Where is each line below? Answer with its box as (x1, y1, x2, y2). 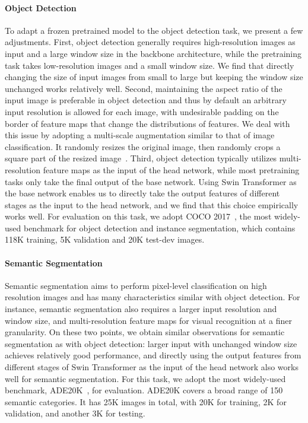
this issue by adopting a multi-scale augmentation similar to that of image (5, 129, 275, 141)
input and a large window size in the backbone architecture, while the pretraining (5, 47, 302, 59)
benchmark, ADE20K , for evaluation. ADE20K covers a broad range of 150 (5, 384, 283, 396)
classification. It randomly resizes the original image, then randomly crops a (5, 140, 281, 152)
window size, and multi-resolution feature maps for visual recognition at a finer (5, 314, 292, 326)
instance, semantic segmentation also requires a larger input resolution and (5, 303, 277, 315)
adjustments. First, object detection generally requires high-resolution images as (5, 36, 296, 48)
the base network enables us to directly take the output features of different (5, 187, 280, 199)
